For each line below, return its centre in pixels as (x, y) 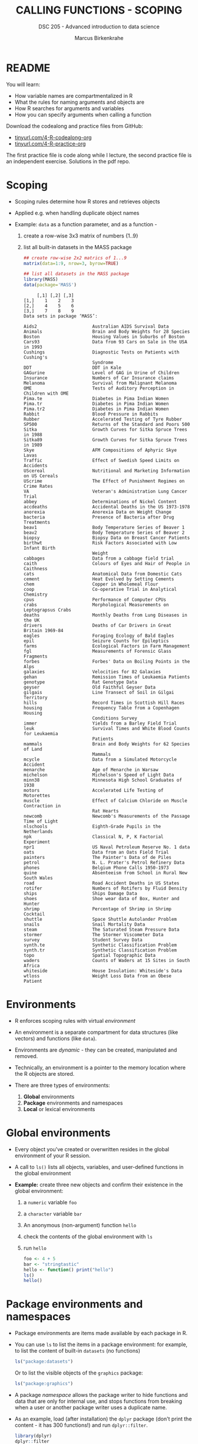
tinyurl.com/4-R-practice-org (50, 143)
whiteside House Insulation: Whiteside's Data (103, 971)
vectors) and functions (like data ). (56, 1038)
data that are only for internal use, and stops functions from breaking (98, 1401)
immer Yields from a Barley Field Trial (100, 723)
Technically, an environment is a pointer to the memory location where (100, 1068)
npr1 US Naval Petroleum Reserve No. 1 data (107, 847)
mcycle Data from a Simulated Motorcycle (100, 759)
